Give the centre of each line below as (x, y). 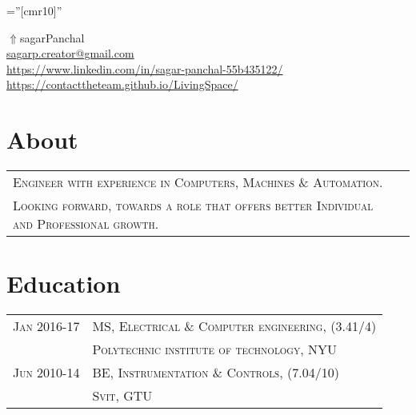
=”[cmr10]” (34, 10)
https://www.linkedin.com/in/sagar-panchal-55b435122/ (145, 68)
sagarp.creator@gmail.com (70, 53)
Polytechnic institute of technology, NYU (214, 349)
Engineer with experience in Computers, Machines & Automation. (198, 182)
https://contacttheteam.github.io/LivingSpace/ (122, 84)
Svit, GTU (122, 396)
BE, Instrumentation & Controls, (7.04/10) (216, 373)
